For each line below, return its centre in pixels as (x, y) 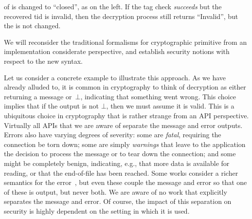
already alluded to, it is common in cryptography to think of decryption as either (125, 87)
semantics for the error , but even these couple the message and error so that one (126, 182)
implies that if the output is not (52, 106)
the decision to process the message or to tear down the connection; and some (120, 154)
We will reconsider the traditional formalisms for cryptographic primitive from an (126, 42)
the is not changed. (32, 26)
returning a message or (38, 96)
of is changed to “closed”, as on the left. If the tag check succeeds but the (113, 6)
